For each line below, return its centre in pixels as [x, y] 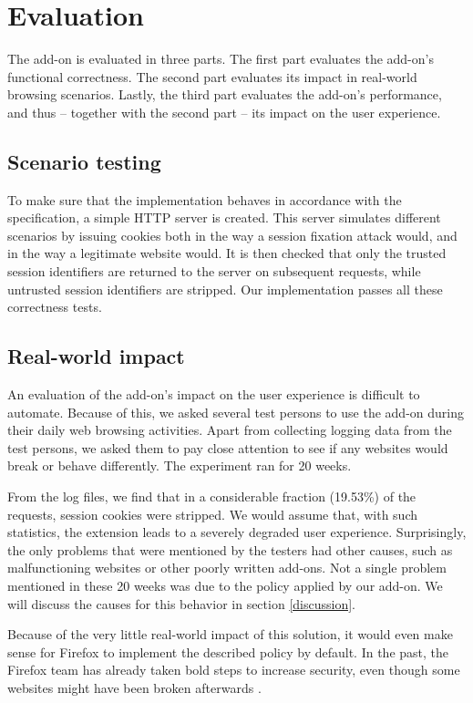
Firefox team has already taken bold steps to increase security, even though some [234, 670]
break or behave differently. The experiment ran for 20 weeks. [180, 465]
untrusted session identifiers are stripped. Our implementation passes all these [225, 289]
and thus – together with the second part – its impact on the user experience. [224, 112]
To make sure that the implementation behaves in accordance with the [205, 199]
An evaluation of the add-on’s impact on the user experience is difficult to [214, 394]
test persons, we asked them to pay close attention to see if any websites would [228, 447]
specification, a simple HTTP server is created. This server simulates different [224, 217]
